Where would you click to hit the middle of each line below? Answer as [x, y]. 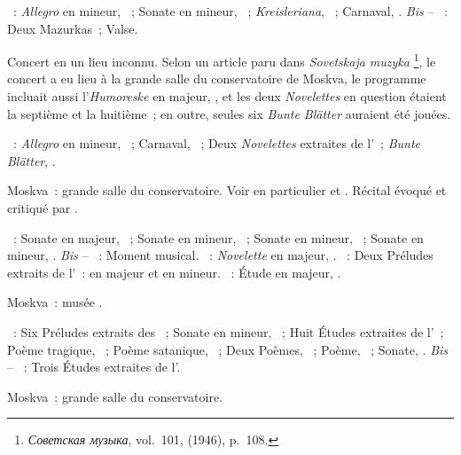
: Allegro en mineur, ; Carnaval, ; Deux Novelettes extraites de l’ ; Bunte [217, 143]
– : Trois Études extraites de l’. [94, 367]
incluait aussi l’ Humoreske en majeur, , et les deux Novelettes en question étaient [227, 96]
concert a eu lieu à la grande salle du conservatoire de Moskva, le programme [217, 78]
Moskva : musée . [55, 302]
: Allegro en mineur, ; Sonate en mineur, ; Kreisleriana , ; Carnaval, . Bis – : [230, 11]
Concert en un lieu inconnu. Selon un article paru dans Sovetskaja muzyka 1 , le [222, 60]
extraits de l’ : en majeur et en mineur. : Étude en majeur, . [174, 272]
